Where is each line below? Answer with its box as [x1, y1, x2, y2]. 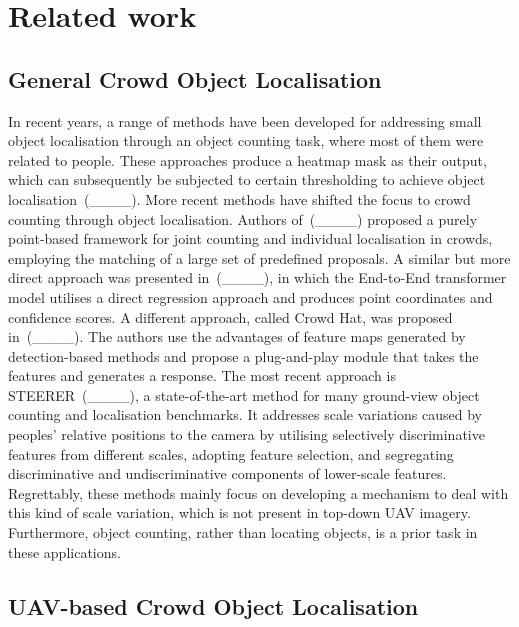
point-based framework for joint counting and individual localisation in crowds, [8, 228, 493, 249]
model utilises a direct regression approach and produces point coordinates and [8, 286, 493, 307]
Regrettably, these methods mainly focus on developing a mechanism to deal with [8, 482, 509, 503]
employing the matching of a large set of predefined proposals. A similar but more [8, 247, 511, 268]
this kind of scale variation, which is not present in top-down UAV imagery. [8, 502, 471, 523]
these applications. [8, 541, 121, 562]
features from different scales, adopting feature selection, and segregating [8, 443, 454, 464]
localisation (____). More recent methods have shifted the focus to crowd [8, 188, 471, 209]
